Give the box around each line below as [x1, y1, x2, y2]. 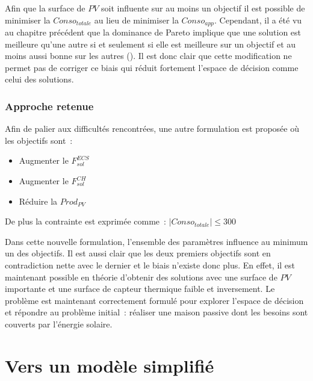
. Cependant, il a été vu [214, 13, 302, 26]
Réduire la [19, 194, 58, 207]
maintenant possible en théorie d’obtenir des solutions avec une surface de [5, 270, 277, 283]
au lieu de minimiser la [94, 13, 179, 26]
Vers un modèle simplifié [5, 353, 214, 377]
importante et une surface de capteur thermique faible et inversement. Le [5, 282, 275, 295]
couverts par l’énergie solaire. [5, 317, 113, 330]
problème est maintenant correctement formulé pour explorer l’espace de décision [5, 294, 304, 306]
